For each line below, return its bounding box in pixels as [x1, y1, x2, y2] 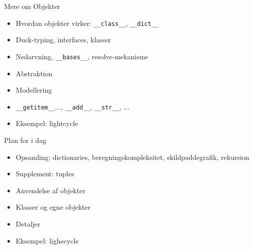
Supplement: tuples [15, 168, 74, 179]
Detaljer [15, 218, 41, 229]
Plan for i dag [4, 134, 46, 145]
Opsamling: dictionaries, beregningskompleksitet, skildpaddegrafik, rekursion [15, 151, 250, 162]
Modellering [15, 85, 52, 95]
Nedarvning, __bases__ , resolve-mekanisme [15, 51, 148, 61]
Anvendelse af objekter [15, 185, 86, 195]
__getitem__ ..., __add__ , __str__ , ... [15, 101, 129, 112]
